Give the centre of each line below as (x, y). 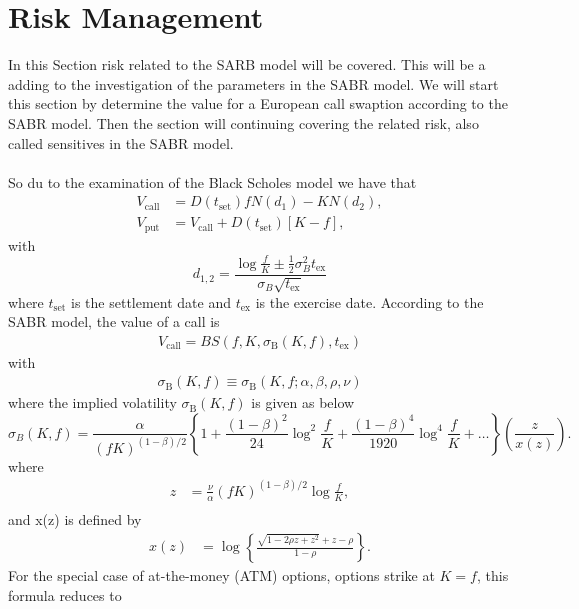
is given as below (303, 402)
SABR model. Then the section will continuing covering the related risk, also (243, 122)
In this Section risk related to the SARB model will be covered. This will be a (247, 64)
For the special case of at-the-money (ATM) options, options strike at (221, 575)
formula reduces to (65, 594)
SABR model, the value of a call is (114, 321)
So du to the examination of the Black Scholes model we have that (212, 181)
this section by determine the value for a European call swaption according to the (258, 103)
